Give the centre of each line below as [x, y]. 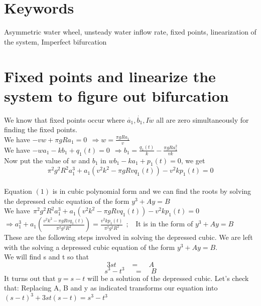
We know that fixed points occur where [64, 119]
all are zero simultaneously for [203, 119]
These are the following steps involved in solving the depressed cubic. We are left [128, 237]
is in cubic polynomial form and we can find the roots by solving [152, 191]
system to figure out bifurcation [116, 95]
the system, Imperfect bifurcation [55, 41]
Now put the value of [37, 160]
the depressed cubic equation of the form [67, 201]
